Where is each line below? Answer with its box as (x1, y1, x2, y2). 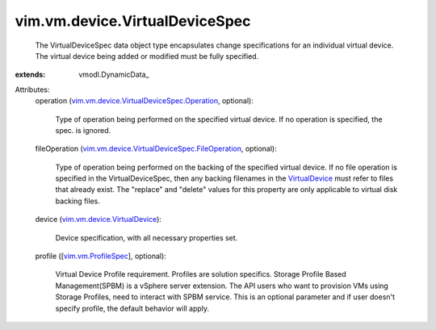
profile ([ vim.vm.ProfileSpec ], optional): (35, 251, 167, 261)
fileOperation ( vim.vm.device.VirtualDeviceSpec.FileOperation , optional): (35, 144, 278, 153)
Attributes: (15, 85, 50, 94)
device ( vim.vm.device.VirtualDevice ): (35, 215, 161, 224)
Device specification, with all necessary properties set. (55, 232, 238, 242)
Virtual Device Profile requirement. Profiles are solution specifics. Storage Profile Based (55, 269, 346, 279)
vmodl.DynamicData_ (78, 69, 149, 80)
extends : (15, 69, 46, 80)
